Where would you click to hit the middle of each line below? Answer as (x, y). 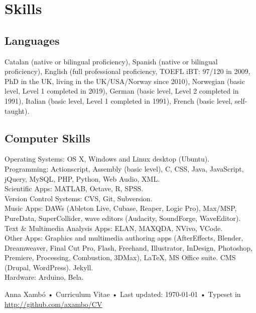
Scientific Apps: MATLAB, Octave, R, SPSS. (74, 188)
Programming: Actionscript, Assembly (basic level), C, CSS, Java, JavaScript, (124, 168)
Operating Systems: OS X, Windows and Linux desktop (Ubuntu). (107, 159)
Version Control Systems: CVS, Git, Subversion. (79, 198)
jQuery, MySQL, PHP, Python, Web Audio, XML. (82, 178)
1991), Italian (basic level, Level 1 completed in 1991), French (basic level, (118, 100)
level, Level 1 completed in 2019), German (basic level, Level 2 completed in (122, 91)
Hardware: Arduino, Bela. (44, 277)
